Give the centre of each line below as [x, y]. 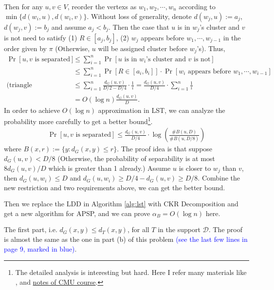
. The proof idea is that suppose [165, 149]
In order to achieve [32, 110]
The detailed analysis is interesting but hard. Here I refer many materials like [131, 272]
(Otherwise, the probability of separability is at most [136, 158]
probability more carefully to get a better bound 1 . [78, 120]
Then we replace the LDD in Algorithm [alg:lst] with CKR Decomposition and [121, 204]
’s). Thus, [211, 48]
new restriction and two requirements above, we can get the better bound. [115, 187]
